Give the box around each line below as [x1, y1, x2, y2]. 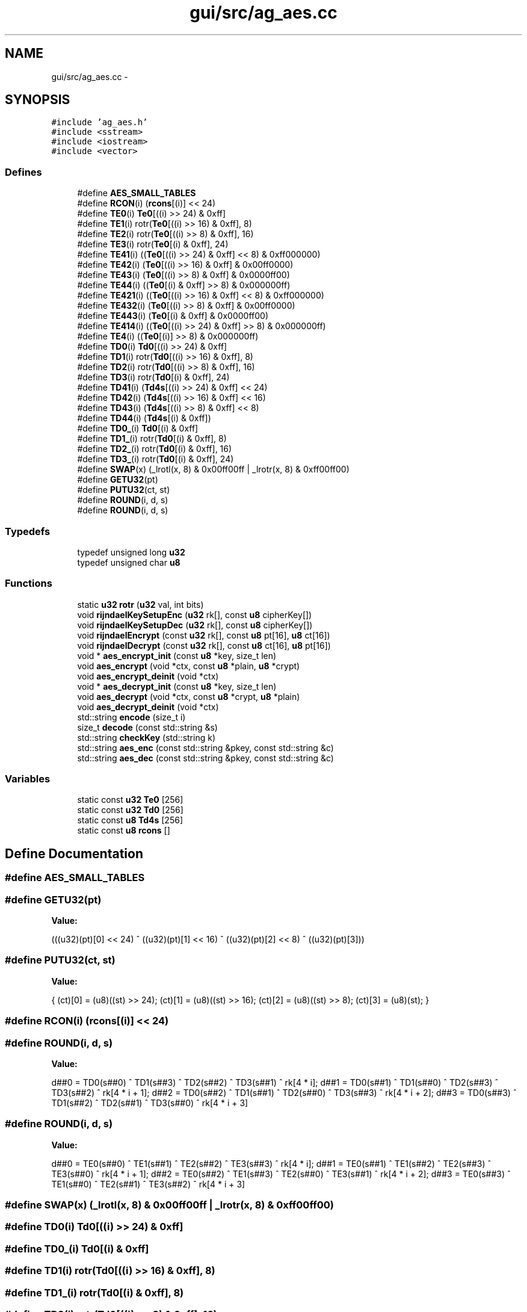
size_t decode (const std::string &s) [77, 722, 218, 732]
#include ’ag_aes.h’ [51, 117, 148, 128]
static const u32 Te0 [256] [77, 794, 183, 805]
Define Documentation [5, 846, 143, 861]
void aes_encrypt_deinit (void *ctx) [77, 670, 219, 681]
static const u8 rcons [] [77, 825, 170, 836]
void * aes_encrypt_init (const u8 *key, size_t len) [77, 650, 277, 661]
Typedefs [5, 525, 51, 537]
